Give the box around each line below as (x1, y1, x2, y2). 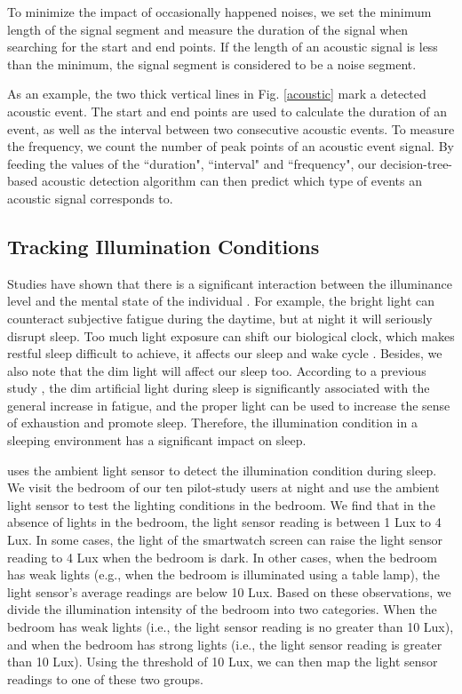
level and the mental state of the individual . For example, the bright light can (7, 291, 435, 310)
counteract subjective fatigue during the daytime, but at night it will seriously (7, 308, 433, 327)
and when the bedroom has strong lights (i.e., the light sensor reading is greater (7, 634, 442, 653)
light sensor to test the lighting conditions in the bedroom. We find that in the (7, 495, 435, 514)
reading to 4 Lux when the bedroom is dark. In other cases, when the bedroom (7, 547, 438, 566)
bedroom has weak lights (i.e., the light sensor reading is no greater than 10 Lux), (7, 618, 454, 636)
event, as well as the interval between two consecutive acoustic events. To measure (7, 119, 455, 138)
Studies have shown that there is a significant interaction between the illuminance (7, 274, 452, 292)
